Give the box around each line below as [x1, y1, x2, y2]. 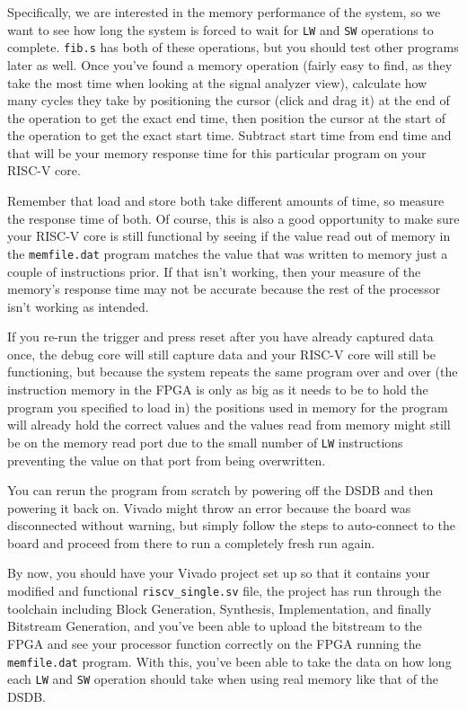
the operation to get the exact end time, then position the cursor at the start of [7, 108, 446, 127]
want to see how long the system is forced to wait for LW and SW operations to [7, 20, 434, 39]
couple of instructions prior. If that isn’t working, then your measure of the [7, 261, 421, 280]
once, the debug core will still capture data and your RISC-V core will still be [7, 344, 436, 363]
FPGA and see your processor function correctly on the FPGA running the [7, 634, 421, 652]
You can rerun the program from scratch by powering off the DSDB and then [7, 481, 434, 500]
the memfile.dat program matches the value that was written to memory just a [7, 244, 448, 262]
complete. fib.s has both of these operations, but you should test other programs [7, 38, 459, 57]
